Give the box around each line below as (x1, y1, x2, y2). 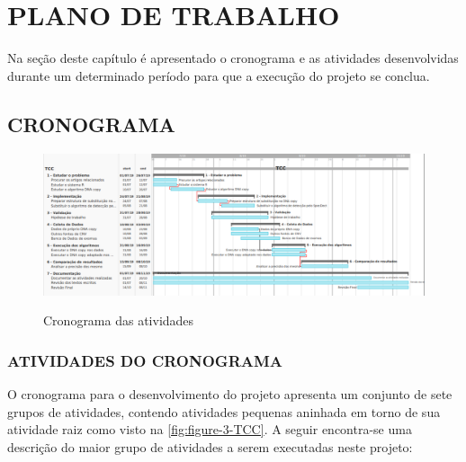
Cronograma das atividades (43, 311, 194, 330)
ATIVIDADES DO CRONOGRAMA (7, 349, 283, 371)
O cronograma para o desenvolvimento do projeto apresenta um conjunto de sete (7, 385, 453, 404)
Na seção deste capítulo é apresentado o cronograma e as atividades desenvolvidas (7, 49, 459, 67)
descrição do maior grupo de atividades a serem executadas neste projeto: (7, 437, 413, 456)
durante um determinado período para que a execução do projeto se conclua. (7, 66, 430, 84)
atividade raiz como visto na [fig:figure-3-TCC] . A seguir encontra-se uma (7, 420, 412, 439)
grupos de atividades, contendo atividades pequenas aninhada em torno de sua (7, 402, 441, 421)
